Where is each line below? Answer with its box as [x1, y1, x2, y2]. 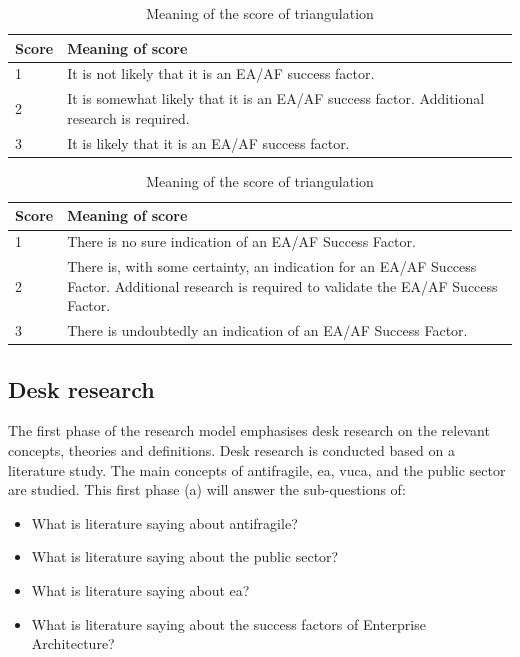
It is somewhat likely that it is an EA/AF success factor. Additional [67, 88, 485, 109]
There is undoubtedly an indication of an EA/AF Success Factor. [67, 320, 468, 341]
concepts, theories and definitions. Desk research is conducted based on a [8, 440, 455, 461]
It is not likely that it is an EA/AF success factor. [67, 63, 375, 84]
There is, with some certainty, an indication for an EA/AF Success [67, 256, 477, 277]
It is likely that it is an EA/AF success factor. [67, 132, 350, 153]
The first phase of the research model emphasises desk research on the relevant [8, 420, 490, 441]
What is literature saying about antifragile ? [31, 512, 298, 533]
